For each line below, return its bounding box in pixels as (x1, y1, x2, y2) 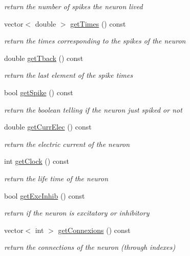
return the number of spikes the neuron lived (4, 1, 143, 11)
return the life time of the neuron (4, 173, 109, 183)
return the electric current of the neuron (4, 138, 130, 149)
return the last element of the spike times (4, 70, 133, 80)
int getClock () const (4, 156, 69, 166)
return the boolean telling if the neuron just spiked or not (4, 104, 182, 115)
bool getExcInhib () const (4, 190, 85, 201)
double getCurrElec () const (4, 121, 92, 132)
